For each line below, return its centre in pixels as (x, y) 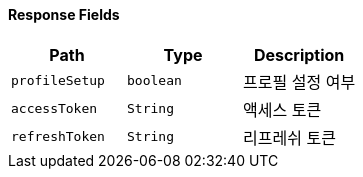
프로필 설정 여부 (299, 81)
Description (299, 54)
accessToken (54, 109)
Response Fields (64, 14)
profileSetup (58, 81)
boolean (154, 81)
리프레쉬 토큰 (289, 137)
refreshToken (58, 137)
